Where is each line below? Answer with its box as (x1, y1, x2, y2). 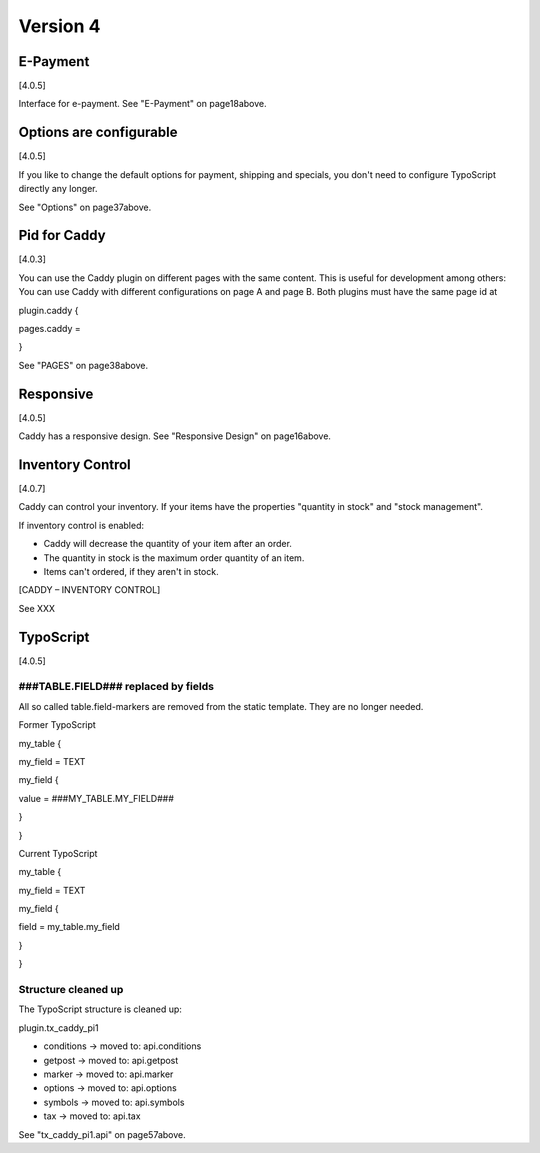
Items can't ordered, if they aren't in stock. (43, 565, 219, 577)
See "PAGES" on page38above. (18, 359, 149, 371)
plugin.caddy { (18, 304, 79, 316)
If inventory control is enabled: (18, 519, 145, 531)
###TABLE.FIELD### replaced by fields (18, 680, 215, 694)
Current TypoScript (18, 847, 98, 859)
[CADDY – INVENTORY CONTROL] (18, 584, 161, 596)
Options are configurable (18, 124, 178, 141)
